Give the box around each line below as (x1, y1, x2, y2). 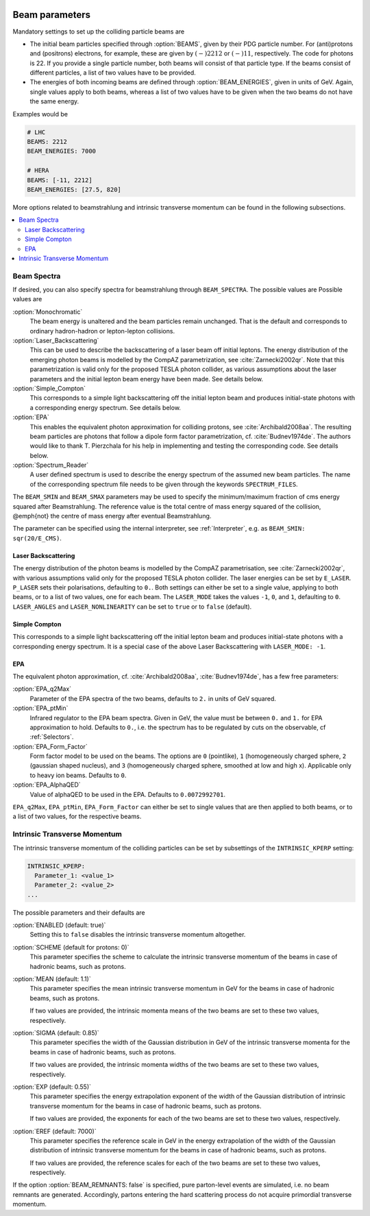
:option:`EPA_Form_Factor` (12, 742, 88, 750)
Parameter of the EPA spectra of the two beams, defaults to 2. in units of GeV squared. (29, 694, 277, 702)
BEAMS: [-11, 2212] (27, 176, 92, 184)
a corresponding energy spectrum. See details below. (29, 403, 182, 411)
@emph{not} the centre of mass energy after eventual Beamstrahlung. (12, 512, 212, 520)
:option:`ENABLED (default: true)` (12, 921, 106, 929)
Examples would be (12, 110, 69, 118)
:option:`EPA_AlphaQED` (12, 781, 82, 789)
